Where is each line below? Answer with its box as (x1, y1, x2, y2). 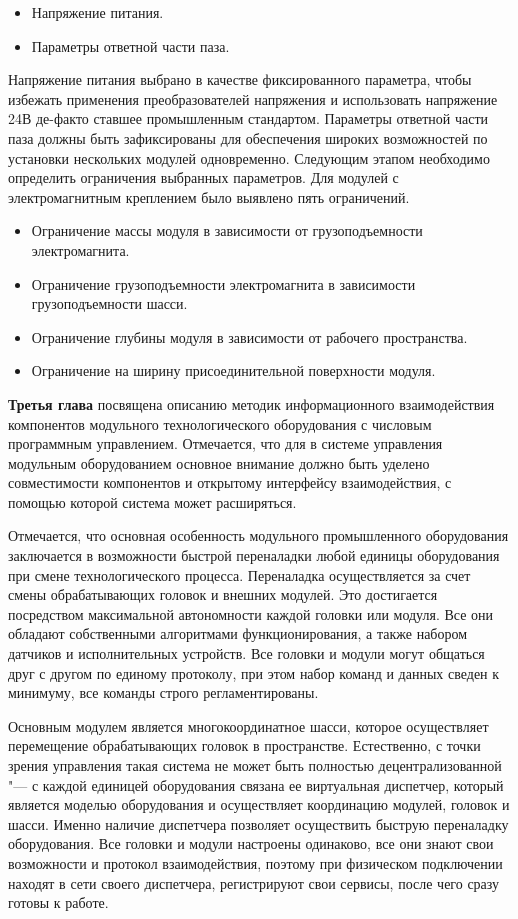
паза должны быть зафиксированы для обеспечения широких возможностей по (8, 127, 488, 148)
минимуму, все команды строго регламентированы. (8, 682, 319, 703)
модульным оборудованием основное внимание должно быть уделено (8, 452, 430, 473)
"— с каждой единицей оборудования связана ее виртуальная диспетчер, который (8, 774, 504, 795)
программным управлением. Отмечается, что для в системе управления (8, 433, 443, 454)
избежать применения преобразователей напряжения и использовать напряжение (8, 88, 498, 109)
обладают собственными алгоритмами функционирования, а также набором (8, 623, 468, 644)
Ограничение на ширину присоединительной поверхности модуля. (31, 360, 436, 381)
